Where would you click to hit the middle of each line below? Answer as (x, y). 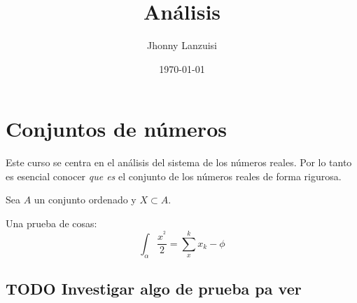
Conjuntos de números (116, 129)
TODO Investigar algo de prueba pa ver (154, 288)
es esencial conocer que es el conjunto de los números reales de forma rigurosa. (174, 176)
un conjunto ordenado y (85, 200)
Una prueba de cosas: (51, 223)
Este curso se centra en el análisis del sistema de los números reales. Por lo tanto (179, 162)
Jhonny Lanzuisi (182, 45)
